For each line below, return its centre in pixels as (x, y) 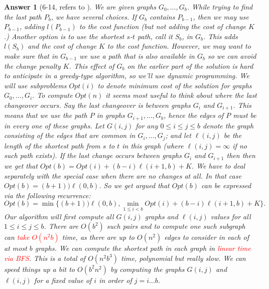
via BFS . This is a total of (45, 258)
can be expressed (226, 185)
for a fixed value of (63, 280)
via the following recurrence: (47, 195)
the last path (23, 16)
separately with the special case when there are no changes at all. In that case (123, 175)
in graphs (111, 115)
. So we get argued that (134, 185)
